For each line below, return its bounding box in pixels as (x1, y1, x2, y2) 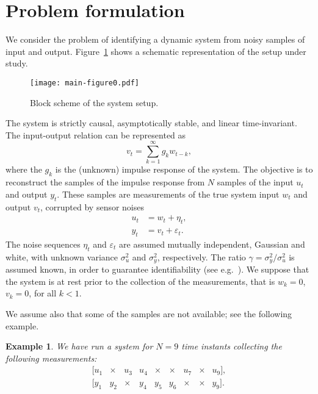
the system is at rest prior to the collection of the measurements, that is (5, 274, 275, 287)
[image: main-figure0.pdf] (30, 78, 139, 87)
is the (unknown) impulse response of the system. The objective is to (55, 163, 313, 176)
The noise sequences (5, 237, 81, 250)
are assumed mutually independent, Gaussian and (119, 237, 305, 250)
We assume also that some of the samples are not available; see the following (5, 307, 292, 320)
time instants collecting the (181, 340, 282, 353)
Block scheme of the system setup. (30, 96, 159, 109)
